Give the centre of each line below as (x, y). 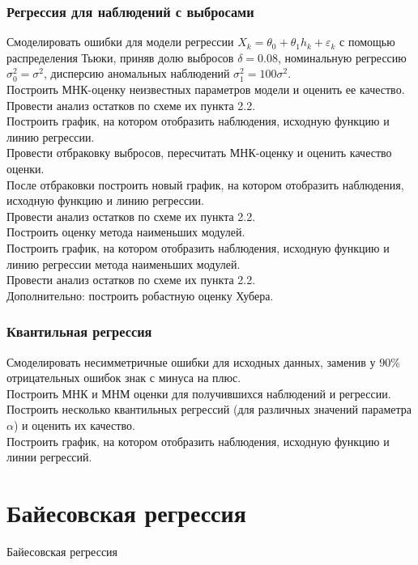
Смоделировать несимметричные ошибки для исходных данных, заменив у (191, 361)
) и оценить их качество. (74, 425)
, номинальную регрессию (342, 57)
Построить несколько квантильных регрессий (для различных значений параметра (209, 409)
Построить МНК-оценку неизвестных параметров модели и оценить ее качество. (206, 89)
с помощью (367, 42)
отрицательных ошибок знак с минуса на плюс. (124, 378)
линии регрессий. (49, 457)
